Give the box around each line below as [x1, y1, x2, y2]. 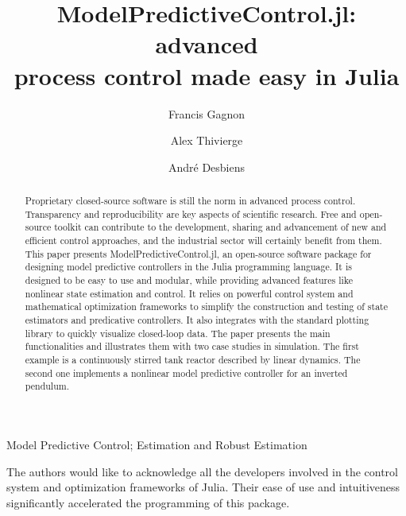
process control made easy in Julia [14, 59, 400, 91]
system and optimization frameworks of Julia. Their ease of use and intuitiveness [6, 479, 400, 495]
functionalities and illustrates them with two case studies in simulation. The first [25, 339, 359, 353]
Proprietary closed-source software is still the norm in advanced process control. [25, 194, 356, 208]
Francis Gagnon [168, 105, 246, 122]
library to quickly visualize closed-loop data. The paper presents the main [25, 326, 331, 339]
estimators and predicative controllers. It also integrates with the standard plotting [25, 312, 369, 326]
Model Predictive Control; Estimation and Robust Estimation [6, 436, 307, 452]
